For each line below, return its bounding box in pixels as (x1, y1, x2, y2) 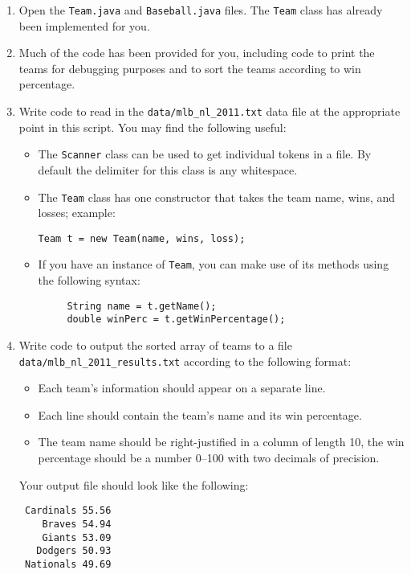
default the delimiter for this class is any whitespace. (38, 161, 298, 178)
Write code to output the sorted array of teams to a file (18, 337, 292, 353)
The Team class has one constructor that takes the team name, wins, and (38, 188, 396, 205)
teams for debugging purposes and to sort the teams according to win (18, 59, 361, 76)
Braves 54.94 (42, 518, 112, 530)
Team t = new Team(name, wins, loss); (38, 232, 246, 244)
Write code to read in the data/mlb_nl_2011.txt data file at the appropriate (18, 103, 401, 120)
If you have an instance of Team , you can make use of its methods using (38, 256, 389, 273)
